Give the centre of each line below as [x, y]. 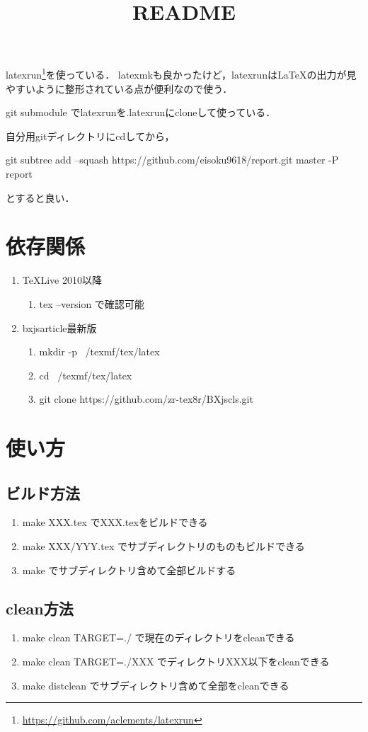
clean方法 [40, 608]
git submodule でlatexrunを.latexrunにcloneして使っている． [141, 112]
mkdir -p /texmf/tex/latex [99, 351]
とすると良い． [40, 197]
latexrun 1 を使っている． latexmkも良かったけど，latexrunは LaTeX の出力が [176, 74]
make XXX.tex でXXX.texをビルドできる [115, 522]
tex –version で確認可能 [92, 303]
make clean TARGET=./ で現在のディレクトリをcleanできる [159, 637]
